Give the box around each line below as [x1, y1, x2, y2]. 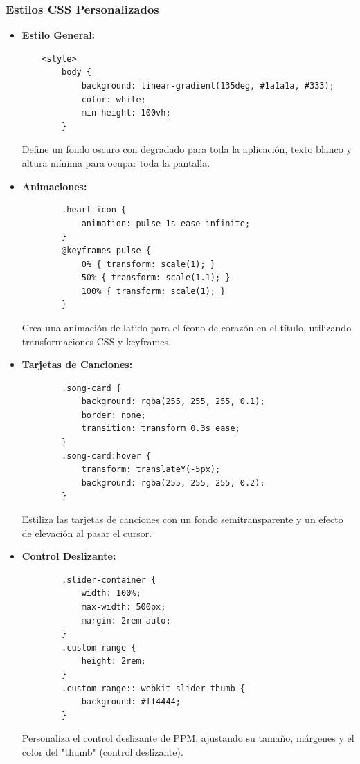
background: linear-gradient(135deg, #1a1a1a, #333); [81, 81, 334, 91]
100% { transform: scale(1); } [81, 286, 226, 296]
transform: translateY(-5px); [81, 464, 221, 475]
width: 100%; [81, 588, 141, 599]
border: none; [81, 410, 146, 420]
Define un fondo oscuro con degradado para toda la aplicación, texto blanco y [21, 142, 352, 156]
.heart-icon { [62, 205, 127, 215]
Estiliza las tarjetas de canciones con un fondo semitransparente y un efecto [21, 512, 343, 527]
